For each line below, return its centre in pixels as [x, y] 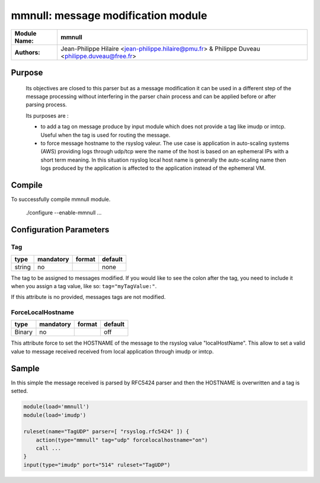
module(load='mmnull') [56, 407]
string [23, 267]
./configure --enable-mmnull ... [64, 213]
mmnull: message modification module [109, 15]
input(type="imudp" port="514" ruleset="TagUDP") [97, 465]
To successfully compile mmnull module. [61, 199]
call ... [49, 448]
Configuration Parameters [60, 230]
